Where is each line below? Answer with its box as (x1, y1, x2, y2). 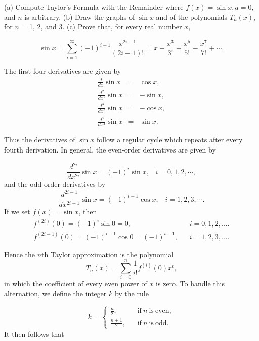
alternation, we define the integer (4, 288, 107, 298)
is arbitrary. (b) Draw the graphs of (24, 11, 135, 22)
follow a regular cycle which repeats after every (96, 134, 243, 145)
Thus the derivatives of (4, 134, 75, 145)
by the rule (114, 288, 149, 298)
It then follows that (4, 328, 64, 339)
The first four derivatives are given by (4, 65, 121, 76)
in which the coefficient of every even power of (4, 278, 147, 289)
